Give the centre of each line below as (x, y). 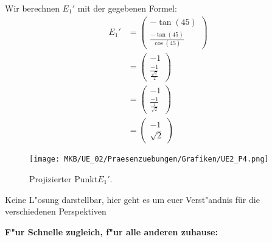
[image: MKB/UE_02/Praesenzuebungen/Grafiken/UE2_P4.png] (149, 159)
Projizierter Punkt (64, 178)
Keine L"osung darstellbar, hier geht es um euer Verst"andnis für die (132, 199)
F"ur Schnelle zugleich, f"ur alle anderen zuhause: (111, 231)
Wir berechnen (32, 8)
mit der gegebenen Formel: (127, 8)
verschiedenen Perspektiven (56, 211)
